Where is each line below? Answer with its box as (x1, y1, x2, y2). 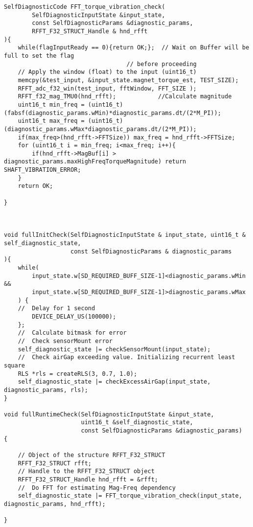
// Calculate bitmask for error (18, 329, 127, 337)
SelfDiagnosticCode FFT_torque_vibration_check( (4, 3, 165, 10)
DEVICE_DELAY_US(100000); (32, 313, 116, 320)
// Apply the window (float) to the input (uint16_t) (18, 69, 197, 76)
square (4, 362, 25, 369)
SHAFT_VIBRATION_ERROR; (4, 166, 81, 174)
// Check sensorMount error (18, 337, 113, 344)
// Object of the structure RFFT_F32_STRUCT (18, 452, 165, 459)
